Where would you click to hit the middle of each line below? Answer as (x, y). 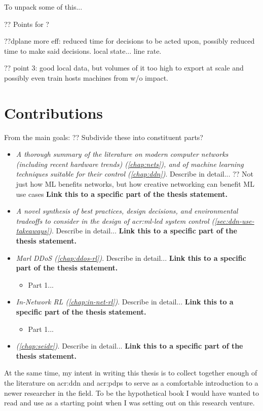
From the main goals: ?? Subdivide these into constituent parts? (104, 137)
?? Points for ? (27, 24)
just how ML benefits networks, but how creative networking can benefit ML (135, 184)
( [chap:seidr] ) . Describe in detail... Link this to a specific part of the (129, 346)
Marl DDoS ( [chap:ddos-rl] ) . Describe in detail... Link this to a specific (131, 258)
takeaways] (32, 231)
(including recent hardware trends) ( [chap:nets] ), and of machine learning (130, 164)
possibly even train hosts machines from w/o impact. (86, 77)
